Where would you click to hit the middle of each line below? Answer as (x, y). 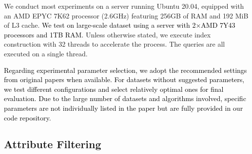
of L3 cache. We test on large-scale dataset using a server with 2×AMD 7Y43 (120, 25)
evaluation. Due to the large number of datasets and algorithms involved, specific (125, 98)
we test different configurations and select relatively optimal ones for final (114, 89)
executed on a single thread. (46, 53)
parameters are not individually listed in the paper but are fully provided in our (124, 108)
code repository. (28, 117)
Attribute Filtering (53, 144)
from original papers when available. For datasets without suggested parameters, (124, 79)
